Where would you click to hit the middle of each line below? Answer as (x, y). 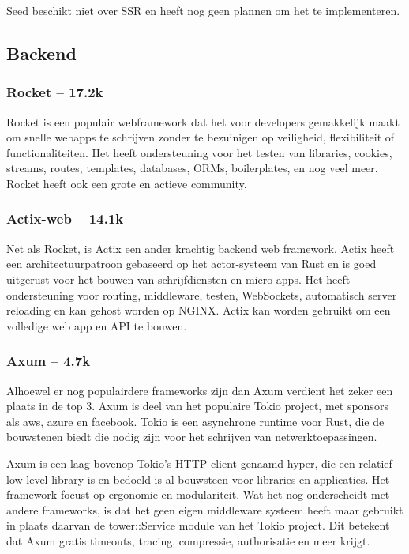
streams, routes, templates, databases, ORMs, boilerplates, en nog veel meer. (192, 168)
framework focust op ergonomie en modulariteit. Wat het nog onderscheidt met (198, 494)
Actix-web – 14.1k (65, 219)
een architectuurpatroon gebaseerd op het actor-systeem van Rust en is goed (191, 264)
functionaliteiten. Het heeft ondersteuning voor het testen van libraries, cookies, (199, 152)
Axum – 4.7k (49, 361)
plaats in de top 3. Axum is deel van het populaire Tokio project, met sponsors (197, 406)
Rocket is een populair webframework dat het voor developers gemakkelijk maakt (203, 121)
